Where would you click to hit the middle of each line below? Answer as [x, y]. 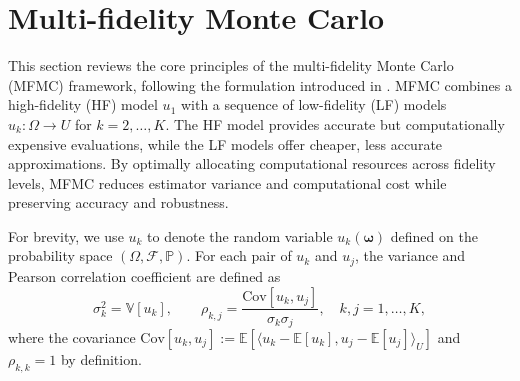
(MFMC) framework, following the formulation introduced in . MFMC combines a [260, 84]
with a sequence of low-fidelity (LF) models [313, 104]
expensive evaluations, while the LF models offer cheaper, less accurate [225, 143]
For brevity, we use [66, 235]
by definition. [101, 359]
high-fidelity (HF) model [83, 104]
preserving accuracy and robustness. [118, 202]
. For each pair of [239, 255]
